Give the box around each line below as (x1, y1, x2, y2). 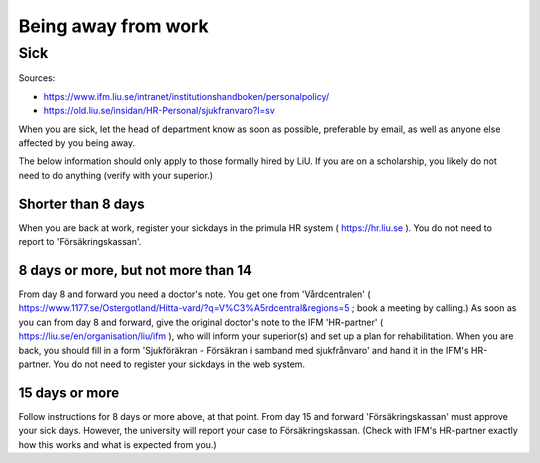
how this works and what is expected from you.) (18, 438, 217, 450)
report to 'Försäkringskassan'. (18, 236, 142, 248)
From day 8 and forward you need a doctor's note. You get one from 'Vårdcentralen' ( (18, 288, 371, 300)
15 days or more (18, 384, 120, 401)
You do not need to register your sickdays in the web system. (53, 358, 305, 370)
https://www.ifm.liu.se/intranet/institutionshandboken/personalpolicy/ (43, 90, 330, 102)
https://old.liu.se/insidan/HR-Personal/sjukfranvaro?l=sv (43, 105, 275, 117)
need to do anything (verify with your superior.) (18, 169, 214, 181)
